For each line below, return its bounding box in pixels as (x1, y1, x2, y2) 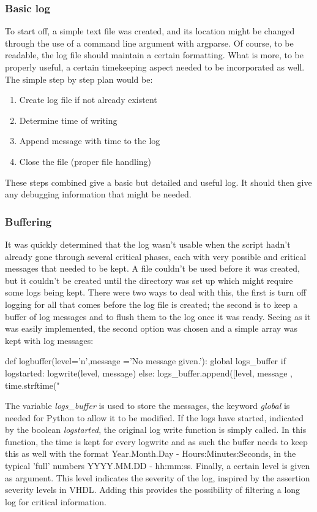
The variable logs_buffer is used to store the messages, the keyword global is (5, 399, 290, 412)
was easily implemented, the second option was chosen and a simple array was (5, 322, 298, 335)
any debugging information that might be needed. (5, 188, 192, 201)
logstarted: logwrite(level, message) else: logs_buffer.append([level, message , (5, 366, 293, 379)
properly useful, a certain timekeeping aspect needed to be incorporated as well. (5, 61, 305, 73)
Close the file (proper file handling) (19, 155, 152, 167)
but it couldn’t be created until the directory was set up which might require (5, 273, 293, 286)
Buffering (5, 213, 52, 229)
